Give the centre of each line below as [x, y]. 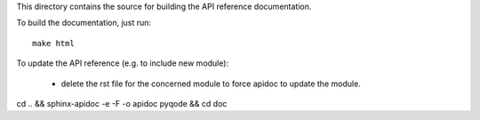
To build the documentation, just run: [84, 23]
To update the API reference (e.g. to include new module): [123, 63]
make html [53, 43]
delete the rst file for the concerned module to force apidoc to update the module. [211, 84]
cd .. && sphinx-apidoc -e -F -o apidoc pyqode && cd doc [122, 103]
